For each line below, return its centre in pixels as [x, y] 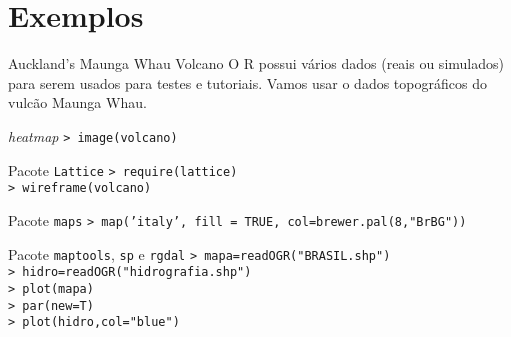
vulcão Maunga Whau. [77, 102]
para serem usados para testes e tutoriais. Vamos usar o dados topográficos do [247, 82]
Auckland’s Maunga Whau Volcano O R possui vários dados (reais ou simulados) [256, 63]
